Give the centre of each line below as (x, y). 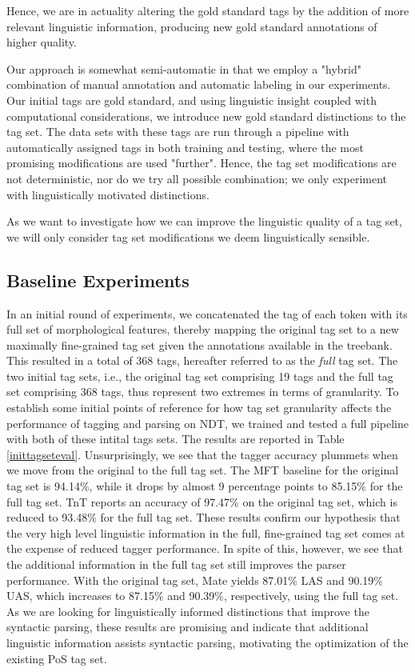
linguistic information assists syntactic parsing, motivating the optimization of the (207, 642)
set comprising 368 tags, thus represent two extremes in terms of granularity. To (203, 392)
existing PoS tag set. (57, 658)
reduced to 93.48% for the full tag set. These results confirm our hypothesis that (204, 517)
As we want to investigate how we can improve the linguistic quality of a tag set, (204, 221)
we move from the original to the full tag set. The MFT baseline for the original (203, 470)
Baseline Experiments (98, 280)
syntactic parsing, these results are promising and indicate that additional (188, 627)
